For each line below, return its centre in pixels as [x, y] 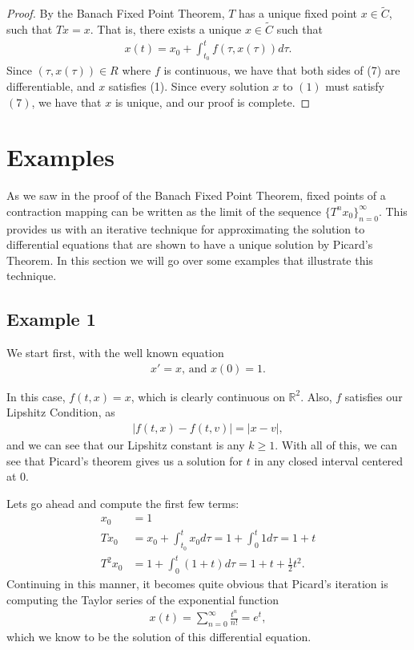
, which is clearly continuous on [208, 396]
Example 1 [51, 319]
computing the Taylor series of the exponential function [143, 599]
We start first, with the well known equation [115, 353]
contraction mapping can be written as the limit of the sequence [164, 211]
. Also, [316, 396]
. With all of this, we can [336, 445]
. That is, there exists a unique [166, 29]
